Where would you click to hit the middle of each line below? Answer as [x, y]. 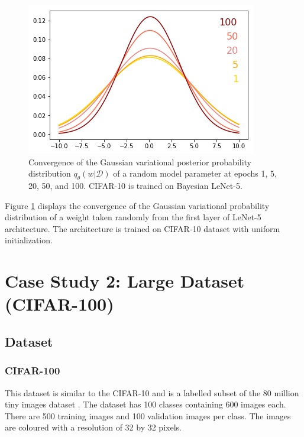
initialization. [29, 240]
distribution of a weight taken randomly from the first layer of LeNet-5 [133, 217]
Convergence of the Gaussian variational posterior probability [140, 162]
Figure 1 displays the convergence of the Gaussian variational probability [137, 205]
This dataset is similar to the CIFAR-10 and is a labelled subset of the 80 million [152, 392]
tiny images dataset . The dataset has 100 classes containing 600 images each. [145, 404]
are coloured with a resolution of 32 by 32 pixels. [93, 427]
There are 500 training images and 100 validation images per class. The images [148, 415]
